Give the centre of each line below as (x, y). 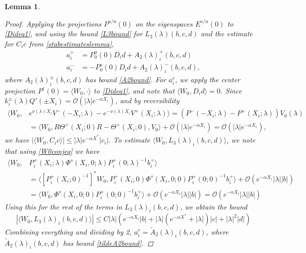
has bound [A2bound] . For (126, 79)
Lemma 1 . (23, 6)
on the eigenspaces (164, 23)
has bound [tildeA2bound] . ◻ (108, 243)
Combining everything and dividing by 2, (68, 231)
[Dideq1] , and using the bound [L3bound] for (74, 33)
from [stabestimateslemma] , (71, 43)
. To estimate (129, 140)
